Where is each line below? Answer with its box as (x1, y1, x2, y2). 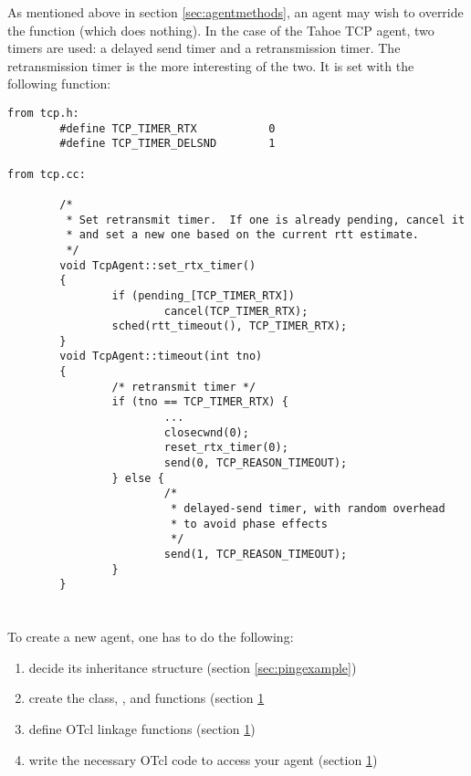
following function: (7, 74, 111, 93)
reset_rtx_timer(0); (163, 441, 288, 455)
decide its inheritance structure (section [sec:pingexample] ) (28, 657, 357, 676)
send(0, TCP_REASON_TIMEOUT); (163, 456, 348, 470)
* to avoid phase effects (170, 517, 328, 530)
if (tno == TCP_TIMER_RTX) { (111, 395, 288, 409)
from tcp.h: (7, 106, 79, 120)
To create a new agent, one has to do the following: (7, 627, 294, 646)
